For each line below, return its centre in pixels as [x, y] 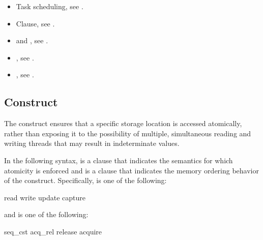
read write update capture [45, 197]
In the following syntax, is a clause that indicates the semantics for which [119, 160]
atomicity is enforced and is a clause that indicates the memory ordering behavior [131, 170]
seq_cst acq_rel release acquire [53, 231]
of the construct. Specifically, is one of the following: [85, 180]
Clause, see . [35, 23]
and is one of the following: [46, 214]
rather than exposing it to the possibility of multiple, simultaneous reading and [128, 133]
